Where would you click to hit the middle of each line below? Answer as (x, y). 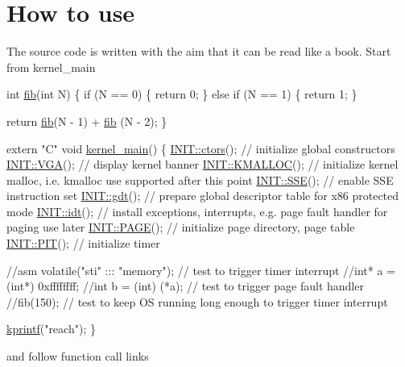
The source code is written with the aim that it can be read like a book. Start (199, 51)
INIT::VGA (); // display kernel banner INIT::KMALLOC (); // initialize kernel (202, 164)
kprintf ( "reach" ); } (51, 329)
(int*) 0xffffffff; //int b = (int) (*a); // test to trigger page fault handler (185, 286)
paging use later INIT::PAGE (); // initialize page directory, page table (181, 227)
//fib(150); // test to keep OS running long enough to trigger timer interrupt (197, 301)
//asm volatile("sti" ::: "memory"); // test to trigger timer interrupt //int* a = (201, 270)
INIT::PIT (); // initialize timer (83, 243)
